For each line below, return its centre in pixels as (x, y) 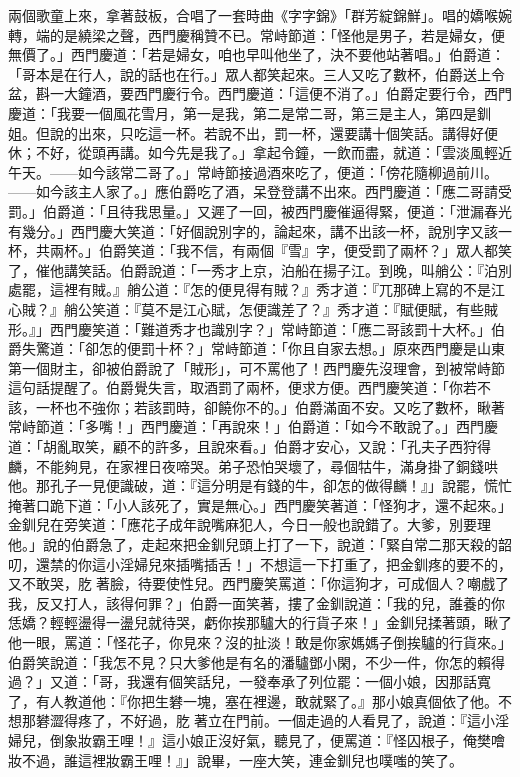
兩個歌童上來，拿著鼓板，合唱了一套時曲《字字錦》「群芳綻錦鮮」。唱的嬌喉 (253, 15)
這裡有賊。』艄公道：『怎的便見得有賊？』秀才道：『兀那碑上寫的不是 (270, 289)
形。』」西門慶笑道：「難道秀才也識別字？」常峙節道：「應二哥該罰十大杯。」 (249, 328)
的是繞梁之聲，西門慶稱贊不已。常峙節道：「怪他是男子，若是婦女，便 (277, 34)
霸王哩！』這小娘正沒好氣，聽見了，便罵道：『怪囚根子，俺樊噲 (298, 739)
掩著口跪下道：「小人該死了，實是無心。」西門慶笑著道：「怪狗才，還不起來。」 (260, 504)
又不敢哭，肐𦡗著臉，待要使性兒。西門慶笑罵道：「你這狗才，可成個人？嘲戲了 (258, 583)
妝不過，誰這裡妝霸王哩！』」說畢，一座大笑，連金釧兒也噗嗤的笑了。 (235, 759)
